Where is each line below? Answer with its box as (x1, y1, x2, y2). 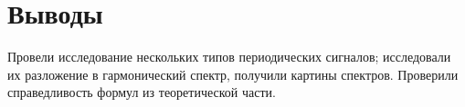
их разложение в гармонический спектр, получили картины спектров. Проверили (7, 64, 459, 83)
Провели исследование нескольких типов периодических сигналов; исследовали (7, 47, 451, 66)
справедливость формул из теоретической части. (7, 83, 276, 102)
